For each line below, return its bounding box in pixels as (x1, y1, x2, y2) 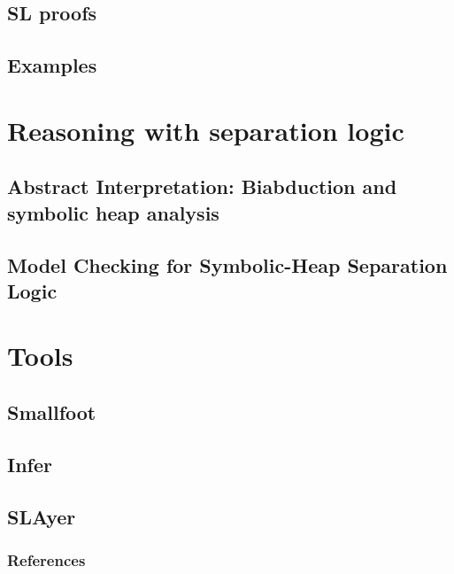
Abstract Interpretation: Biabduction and (7, 173, 397, 200)
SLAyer (7, 502, 76, 530)
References (7, 548, 86, 570)
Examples (7, 51, 97, 79)
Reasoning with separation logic (7, 112, 404, 148)
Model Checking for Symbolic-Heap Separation (7, 251, 448, 278)
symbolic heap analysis (7, 198, 219, 226)
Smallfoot (7, 399, 96, 426)
